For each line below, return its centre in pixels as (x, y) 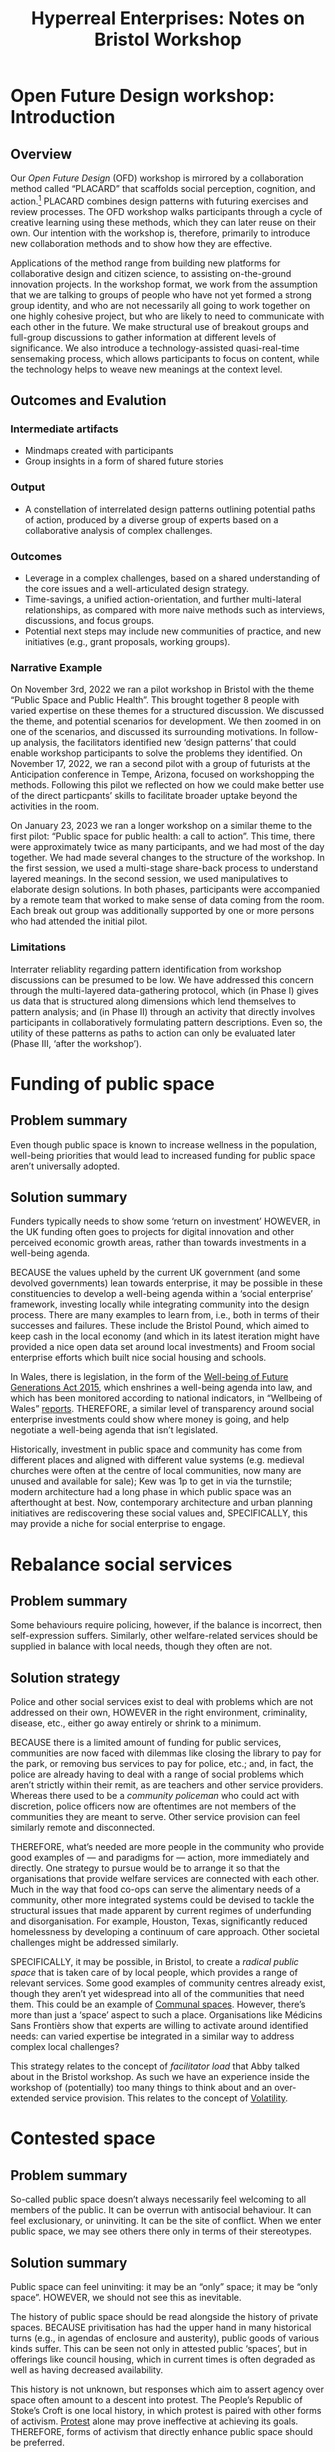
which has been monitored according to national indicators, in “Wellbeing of (166, 1398)
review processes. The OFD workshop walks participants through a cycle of (166, 211)
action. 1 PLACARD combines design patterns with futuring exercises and (159, 200)
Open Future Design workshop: (142, 96)
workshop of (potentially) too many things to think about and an (141, 2088)
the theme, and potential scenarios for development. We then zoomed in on (166, 721)
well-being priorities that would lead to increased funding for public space (163, 1155)
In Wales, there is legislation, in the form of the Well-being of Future (149, 1377)
